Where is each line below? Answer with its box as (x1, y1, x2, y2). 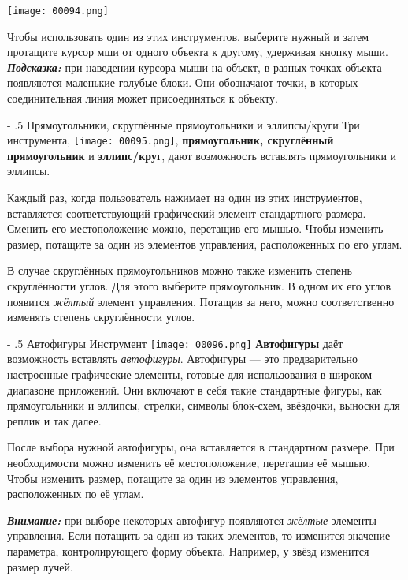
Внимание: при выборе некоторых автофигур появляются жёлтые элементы (7, 511, 376, 528)
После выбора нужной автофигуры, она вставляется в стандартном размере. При (7, 439, 395, 455)
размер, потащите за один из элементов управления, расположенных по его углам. (7, 235, 402, 252)
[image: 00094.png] (7, 6, 109, 17)
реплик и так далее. (7, 412, 102, 428)
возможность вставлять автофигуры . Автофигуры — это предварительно (7, 350, 358, 367)
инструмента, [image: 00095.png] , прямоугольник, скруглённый (7, 132, 334, 148)
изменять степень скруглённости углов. (7, 309, 195, 325)
